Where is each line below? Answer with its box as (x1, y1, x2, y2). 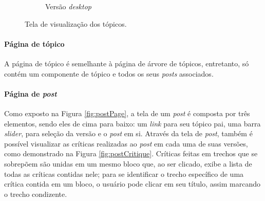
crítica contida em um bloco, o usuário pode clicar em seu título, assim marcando (4, 178, 260, 189)
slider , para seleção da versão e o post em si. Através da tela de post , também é (4, 128, 253, 139)
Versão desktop (45, 1, 91, 11)
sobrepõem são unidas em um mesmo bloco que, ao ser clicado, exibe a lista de (4, 158, 252, 169)
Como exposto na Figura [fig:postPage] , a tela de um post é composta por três (4, 107, 250, 118)
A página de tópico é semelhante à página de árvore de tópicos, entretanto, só (4, 58, 249, 68)
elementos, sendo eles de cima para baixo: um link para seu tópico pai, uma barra (4, 118, 261, 129)
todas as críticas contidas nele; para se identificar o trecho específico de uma (4, 168, 244, 179)
